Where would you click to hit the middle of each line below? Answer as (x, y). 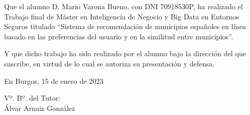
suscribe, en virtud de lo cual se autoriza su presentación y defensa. (109, 63)
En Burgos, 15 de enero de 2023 (54, 80)
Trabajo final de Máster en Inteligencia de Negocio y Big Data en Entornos (122, 16)
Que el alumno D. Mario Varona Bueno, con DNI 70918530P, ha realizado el (123, 6)
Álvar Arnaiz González (40, 108)
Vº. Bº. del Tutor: (32, 98)
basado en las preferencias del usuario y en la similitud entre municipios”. (119, 36)
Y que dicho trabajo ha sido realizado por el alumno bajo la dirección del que (125, 53)
